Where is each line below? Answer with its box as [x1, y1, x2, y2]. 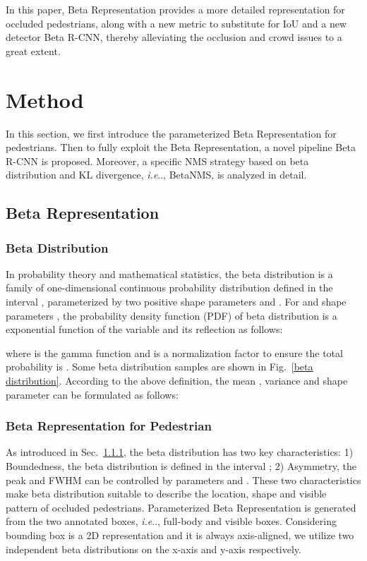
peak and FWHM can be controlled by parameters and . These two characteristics [6, 472, 361, 487]
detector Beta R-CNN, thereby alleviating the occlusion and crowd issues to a [6, 30, 342, 44]
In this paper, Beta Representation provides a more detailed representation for [6, 2, 345, 16]
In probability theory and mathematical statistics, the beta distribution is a [6, 266, 333, 281]
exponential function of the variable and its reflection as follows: [6, 322, 283, 337]
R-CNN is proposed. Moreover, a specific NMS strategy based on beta [6, 153, 309, 168]
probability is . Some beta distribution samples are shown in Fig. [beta [6, 359, 313, 374]
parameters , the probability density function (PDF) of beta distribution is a [6, 308, 337, 322]
